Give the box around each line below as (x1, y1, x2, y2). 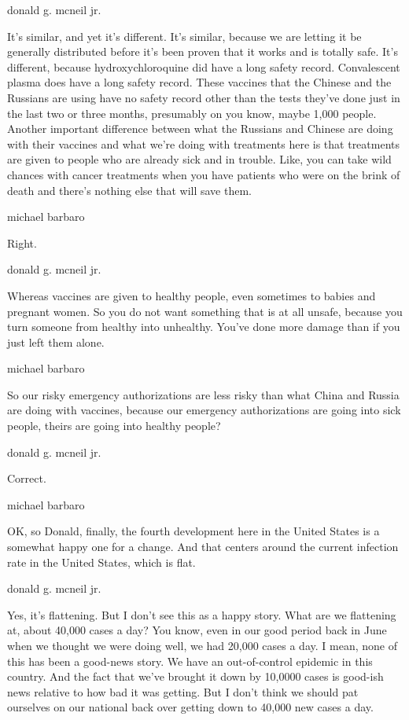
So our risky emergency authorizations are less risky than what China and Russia (7, 386, 400, 402)
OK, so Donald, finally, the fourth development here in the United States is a (7, 523, 380, 539)
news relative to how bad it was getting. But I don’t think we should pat (7, 683, 359, 700)
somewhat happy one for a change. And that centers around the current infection (7, 538, 399, 555)
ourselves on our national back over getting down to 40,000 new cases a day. (7, 699, 374, 715)
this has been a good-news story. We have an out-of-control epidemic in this (7, 652, 373, 669)
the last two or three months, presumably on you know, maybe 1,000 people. (7, 105, 377, 121)
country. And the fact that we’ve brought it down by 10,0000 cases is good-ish (7, 668, 384, 685)
